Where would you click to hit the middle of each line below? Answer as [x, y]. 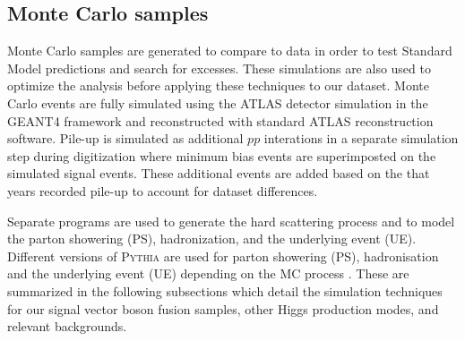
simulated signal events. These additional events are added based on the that [219, 173]
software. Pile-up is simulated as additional [125, 138]
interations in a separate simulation [361, 138]
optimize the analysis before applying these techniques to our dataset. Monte [219, 85]
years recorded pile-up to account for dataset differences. [163, 190]
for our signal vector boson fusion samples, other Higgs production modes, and [223, 308]
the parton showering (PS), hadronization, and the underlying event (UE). [212, 239]
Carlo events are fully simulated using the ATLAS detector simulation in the [218, 102]
